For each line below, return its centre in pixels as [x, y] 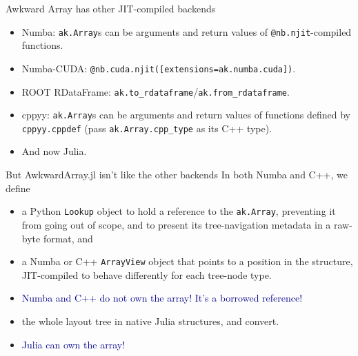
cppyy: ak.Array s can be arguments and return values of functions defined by [186, 115]
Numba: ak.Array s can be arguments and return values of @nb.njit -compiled [187, 31]
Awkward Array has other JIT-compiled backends [111, 8]
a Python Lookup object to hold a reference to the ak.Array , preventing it [179, 211]
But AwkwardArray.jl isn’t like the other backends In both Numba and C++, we [177, 175]
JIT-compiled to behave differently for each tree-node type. [147, 274]
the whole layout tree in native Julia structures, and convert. [150, 321]
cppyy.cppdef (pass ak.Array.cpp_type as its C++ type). [147, 128]
